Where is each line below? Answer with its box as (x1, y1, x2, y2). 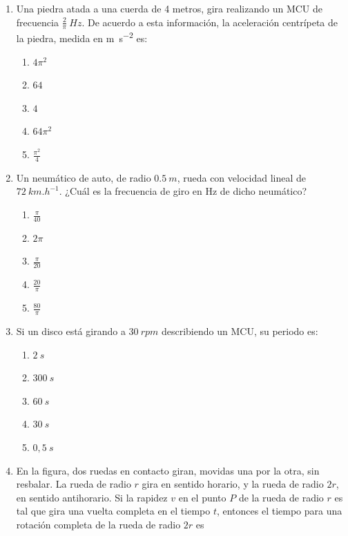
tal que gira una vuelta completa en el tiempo (16, 504, 211, 518)
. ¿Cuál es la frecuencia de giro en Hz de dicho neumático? (59, 184, 307, 198)
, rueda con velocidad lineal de (177, 170, 306, 184)
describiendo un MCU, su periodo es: (161, 323, 318, 338)
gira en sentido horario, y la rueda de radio (142, 477, 324, 491)
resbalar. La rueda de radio (16, 477, 131, 491)
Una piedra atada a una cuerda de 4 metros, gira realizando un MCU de (16, 1, 323, 15)
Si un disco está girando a (16, 323, 126, 338)
